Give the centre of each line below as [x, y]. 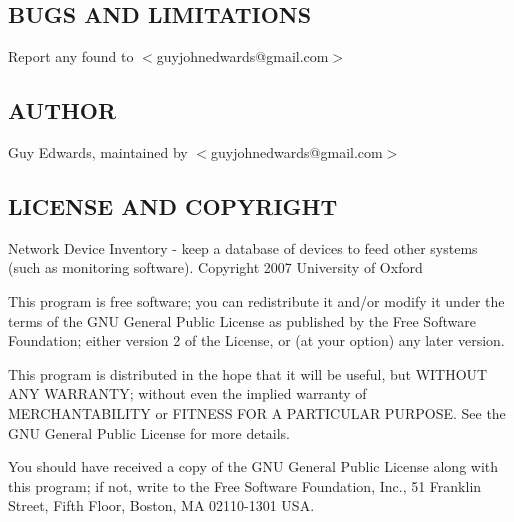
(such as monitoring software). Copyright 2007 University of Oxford [215, 267]
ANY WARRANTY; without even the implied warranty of [187, 393]
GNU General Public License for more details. [149, 432]
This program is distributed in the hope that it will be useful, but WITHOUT [248, 373]
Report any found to [71, 56]
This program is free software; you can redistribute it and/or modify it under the [256, 300]
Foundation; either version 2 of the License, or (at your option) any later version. [256, 340]
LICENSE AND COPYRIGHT [173, 205]
